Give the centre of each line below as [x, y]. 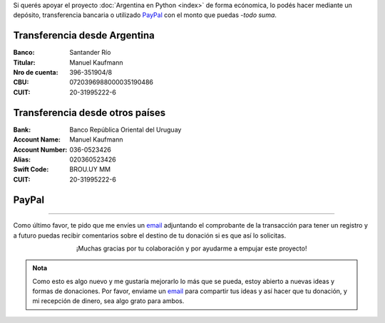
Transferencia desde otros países [89, 113]
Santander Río [90, 53]
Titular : [24, 62]
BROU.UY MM [90, 169]
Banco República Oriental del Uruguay [125, 129]
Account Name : [37, 139]
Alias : [22, 159]
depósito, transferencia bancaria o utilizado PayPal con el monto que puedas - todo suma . [145, 15]
